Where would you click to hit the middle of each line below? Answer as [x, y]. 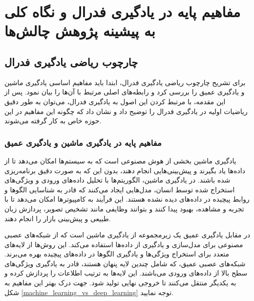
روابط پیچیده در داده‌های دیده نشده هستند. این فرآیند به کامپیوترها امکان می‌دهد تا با [127, 199]
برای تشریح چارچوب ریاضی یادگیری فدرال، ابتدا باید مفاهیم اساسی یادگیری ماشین [125, 82]
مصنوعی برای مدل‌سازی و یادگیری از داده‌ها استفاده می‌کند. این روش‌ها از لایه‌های [124, 244]
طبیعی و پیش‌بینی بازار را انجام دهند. [58, 218]
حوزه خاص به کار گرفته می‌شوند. [53, 121]
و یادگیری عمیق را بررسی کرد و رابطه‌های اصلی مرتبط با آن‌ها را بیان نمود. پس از [125, 92]
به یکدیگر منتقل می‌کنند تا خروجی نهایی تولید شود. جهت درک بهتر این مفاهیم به [120, 283]
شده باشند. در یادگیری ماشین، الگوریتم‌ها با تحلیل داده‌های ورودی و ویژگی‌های [117, 180]
